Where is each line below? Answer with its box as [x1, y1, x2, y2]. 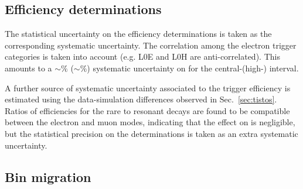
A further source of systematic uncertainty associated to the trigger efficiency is [5, 81, 291, 94]
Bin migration [5, 167, 91, 185]
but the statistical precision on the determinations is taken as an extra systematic [5, 127, 298, 139]
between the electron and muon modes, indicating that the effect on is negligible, [5, 116, 295, 128]
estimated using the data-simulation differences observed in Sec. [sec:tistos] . [5, 93, 277, 105]
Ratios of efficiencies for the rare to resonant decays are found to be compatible [5, 104, 290, 116]
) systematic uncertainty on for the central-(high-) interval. [87, 61, 299, 74]
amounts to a [5, 61, 52, 74]
